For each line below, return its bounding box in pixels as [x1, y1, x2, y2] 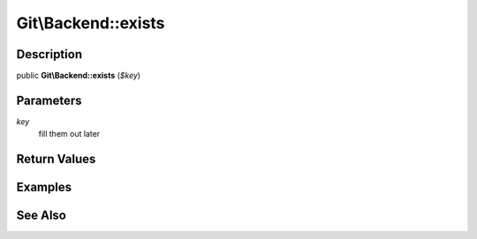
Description [16, 47, 83, 62]
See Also [16, 208, 66, 223]
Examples [16, 180, 72, 195]
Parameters [16, 93, 82, 108]
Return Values [16, 152, 96, 167]
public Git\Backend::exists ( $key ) [16, 71, 141, 81]
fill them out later [38, 129, 101, 139]
